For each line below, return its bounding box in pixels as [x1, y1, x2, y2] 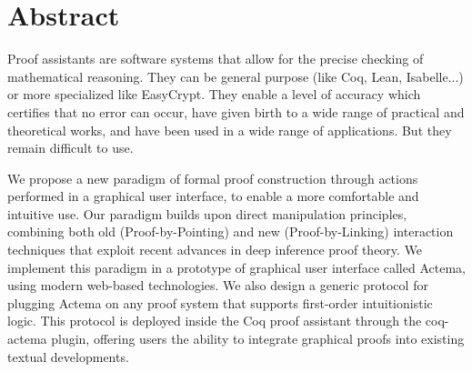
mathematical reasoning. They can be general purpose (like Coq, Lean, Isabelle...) [7, 66, 464, 85]
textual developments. [7, 347, 129, 366]
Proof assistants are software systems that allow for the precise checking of [7, 49, 424, 68]
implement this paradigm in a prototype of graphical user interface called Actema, [7, 257, 466, 276]
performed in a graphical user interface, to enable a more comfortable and [7, 186, 419, 206]
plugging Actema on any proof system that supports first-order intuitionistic [7, 293, 433, 312]
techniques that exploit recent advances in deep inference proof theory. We [7, 240, 423, 259]
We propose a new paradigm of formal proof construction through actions [7, 168, 418, 187]
